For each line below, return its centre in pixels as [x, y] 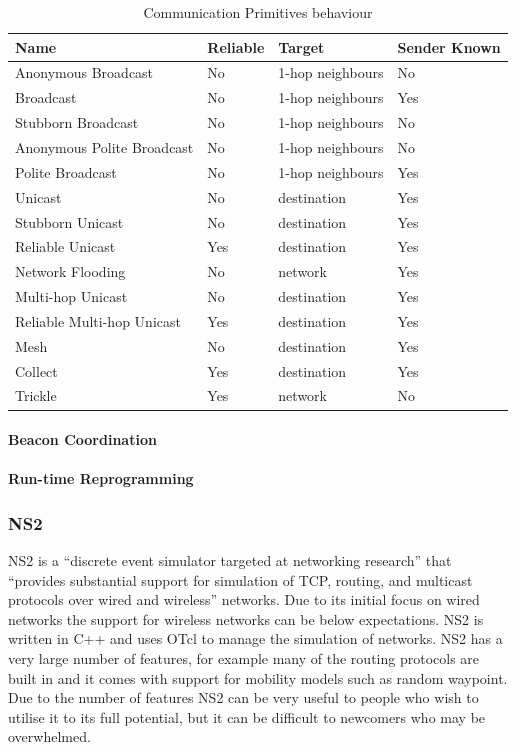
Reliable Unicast [65, 246]
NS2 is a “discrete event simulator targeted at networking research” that [230, 560]
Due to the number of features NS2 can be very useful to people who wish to [243, 697]
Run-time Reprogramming [101, 478]
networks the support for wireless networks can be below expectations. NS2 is [246, 618]
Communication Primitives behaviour [258, 12]
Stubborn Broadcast [77, 122]
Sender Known [449, 46]
